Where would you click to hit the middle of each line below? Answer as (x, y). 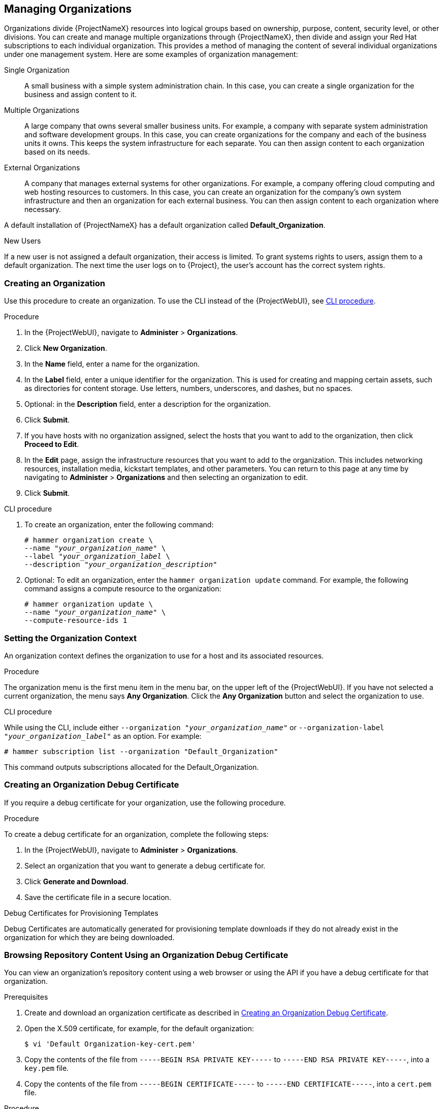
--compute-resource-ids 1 (76, 621)
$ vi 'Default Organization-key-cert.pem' (110, 1044)
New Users (23, 241)
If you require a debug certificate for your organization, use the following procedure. (145, 802)
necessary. (43, 209)
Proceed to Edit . (52, 444)
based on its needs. (57, 152)
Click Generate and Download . (76, 881)
